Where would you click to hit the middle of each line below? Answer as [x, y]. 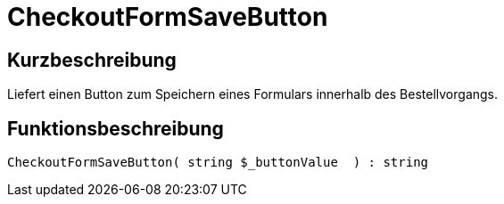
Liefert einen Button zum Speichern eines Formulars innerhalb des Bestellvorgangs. [253, 94]
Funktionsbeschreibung [116, 128]
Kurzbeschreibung [92, 60]
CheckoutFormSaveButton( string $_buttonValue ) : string [218, 163]
